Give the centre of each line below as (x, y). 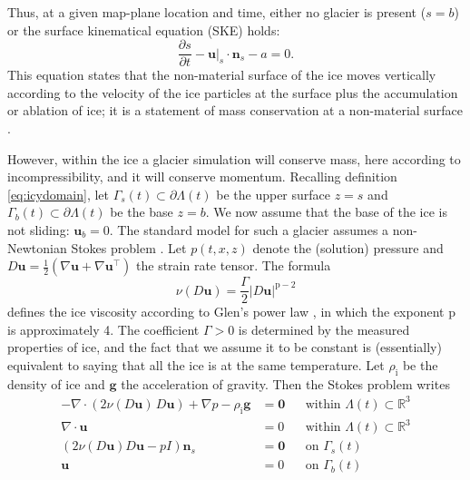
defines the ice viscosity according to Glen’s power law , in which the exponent (226, 312)
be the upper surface (274, 194)
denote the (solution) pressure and (348, 247)
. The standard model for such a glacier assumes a (249, 230)
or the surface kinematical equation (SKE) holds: (144, 29)
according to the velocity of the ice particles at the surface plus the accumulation (233, 92)
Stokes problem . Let (129, 247)
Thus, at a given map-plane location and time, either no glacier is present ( (217, 12)
